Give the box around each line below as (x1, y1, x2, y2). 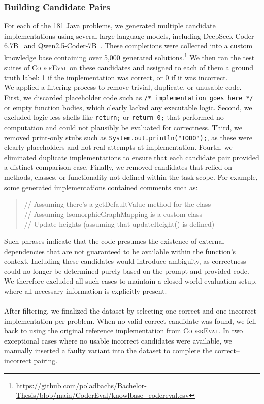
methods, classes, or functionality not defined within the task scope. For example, (4, 171, 258, 182)
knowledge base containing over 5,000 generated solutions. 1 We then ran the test (4, 51, 255, 63)
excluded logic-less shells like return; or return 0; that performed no (4, 112, 224, 122)
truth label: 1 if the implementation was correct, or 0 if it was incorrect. (4, 72, 228, 82)
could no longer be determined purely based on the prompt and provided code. (4, 265, 249, 276)
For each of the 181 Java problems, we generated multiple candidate (4, 20, 216, 31)
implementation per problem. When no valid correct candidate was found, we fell (4, 315, 256, 326)
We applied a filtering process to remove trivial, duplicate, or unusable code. (4, 82, 242, 92)
